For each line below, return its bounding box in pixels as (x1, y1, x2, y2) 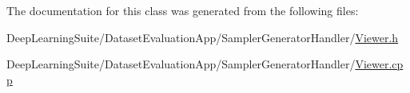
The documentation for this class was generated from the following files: (6, 2, 359, 18)
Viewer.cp (355, 56, 404, 72)
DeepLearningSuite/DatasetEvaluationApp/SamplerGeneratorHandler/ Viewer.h (6, 29, 399, 45)
